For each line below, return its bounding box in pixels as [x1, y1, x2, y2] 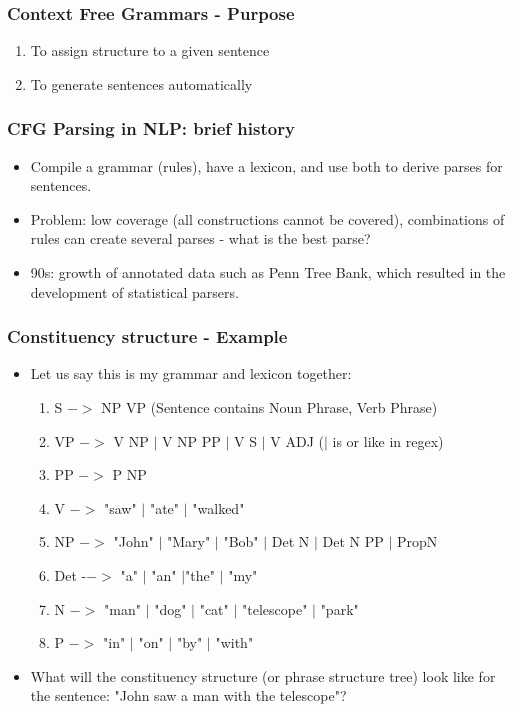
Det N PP [322, 531, 384, 552]
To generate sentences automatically [30, 73, 253, 94]
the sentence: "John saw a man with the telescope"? [30, 685, 347, 706]
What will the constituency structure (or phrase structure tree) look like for [30, 665, 496, 686]
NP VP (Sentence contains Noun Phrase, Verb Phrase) [101, 397, 438, 417]
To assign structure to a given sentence [30, 40, 270, 61]
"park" [320, 598, 359, 619]
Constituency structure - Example [7, 324, 288, 349]
